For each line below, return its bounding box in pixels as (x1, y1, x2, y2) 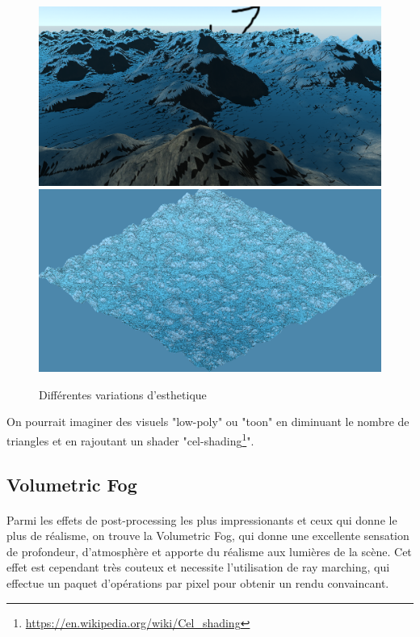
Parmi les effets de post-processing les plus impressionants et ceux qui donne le (6, 511, 397, 528)
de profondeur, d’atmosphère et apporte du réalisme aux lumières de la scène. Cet (6, 542, 412, 559)
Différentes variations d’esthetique (39, 386, 207, 403)
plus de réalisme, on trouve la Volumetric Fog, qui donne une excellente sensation (6, 527, 409, 544)
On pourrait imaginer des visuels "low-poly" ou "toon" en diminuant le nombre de (6, 413, 409, 430)
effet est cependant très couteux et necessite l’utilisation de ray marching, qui (6, 559, 390, 576)
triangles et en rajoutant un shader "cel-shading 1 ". (6, 429, 254, 449)
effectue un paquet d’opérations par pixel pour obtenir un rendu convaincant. (6, 574, 389, 591)
